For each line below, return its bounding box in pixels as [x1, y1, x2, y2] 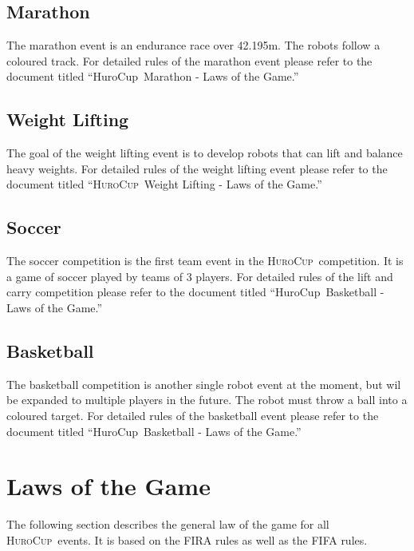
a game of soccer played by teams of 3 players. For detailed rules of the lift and [6, 268, 393, 284]
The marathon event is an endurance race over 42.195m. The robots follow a [6, 37, 380, 54]
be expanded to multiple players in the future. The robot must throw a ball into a [6, 391, 408, 408]
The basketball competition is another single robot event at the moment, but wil [6, 375, 401, 392]
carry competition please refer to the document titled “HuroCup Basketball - [6, 283, 384, 300]
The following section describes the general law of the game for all [6, 516, 329, 533]
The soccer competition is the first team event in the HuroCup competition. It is [6, 252, 404, 269]
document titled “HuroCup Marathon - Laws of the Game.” [6, 68, 299, 85]
